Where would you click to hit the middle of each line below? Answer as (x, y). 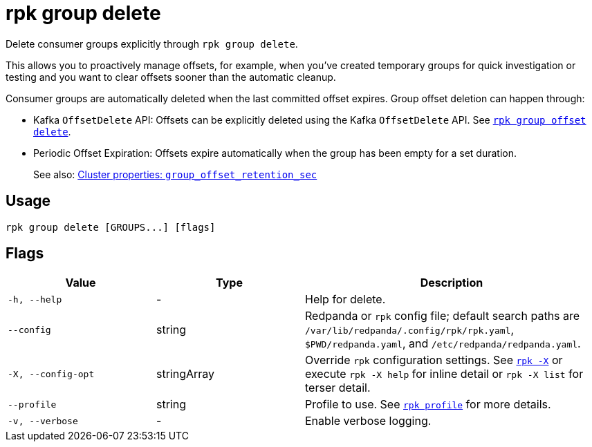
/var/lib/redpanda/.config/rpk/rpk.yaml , (410, 330)
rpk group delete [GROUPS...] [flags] (111, 227)
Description (452, 283)
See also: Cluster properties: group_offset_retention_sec (175, 174)
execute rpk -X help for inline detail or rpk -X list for (444, 374)
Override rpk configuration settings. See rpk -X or (434, 360)
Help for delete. (345, 299)
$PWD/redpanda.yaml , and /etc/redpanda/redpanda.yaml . (443, 344)
